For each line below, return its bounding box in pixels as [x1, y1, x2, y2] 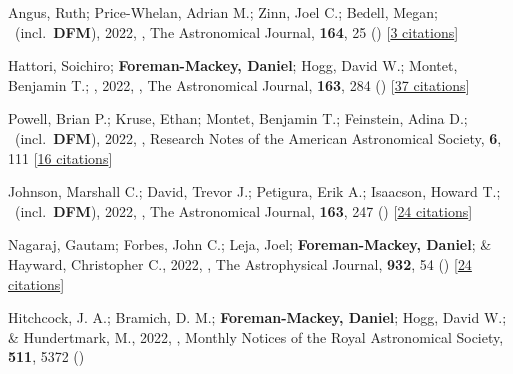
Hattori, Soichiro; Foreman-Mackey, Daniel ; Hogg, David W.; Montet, [8, 55, 458, 76]
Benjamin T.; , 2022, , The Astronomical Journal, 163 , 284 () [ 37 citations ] [8, 74, 470, 95]
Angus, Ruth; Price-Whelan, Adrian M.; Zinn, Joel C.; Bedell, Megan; [8, 2, 438, 22]
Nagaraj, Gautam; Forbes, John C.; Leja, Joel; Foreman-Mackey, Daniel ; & [8, 234, 492, 255]
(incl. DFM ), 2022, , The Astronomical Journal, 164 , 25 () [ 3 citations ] [14, 21, 459, 42]
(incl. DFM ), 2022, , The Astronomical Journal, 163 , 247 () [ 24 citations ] [14, 200, 473, 221]
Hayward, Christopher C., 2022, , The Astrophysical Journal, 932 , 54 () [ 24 [8, 253, 472, 274]
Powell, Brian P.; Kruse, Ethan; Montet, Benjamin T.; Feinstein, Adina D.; [8, 108, 468, 129]
